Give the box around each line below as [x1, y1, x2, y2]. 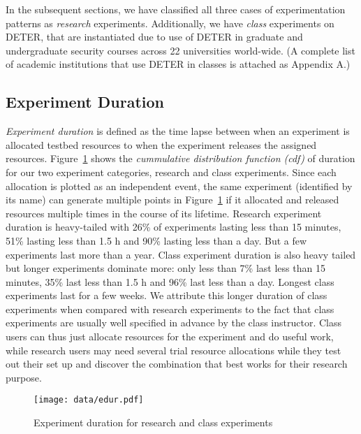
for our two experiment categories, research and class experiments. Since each [6, 164, 337, 179]
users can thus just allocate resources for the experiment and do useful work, [6, 329, 334, 344]
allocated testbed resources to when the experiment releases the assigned [6, 137, 317, 152]
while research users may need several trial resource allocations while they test [6, 342, 341, 357]
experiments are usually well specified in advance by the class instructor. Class [6, 315, 342, 330]
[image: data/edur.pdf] [34, 395, 144, 405]
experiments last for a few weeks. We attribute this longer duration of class [6, 288, 327, 303]
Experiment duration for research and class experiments [34, 415, 273, 430]
